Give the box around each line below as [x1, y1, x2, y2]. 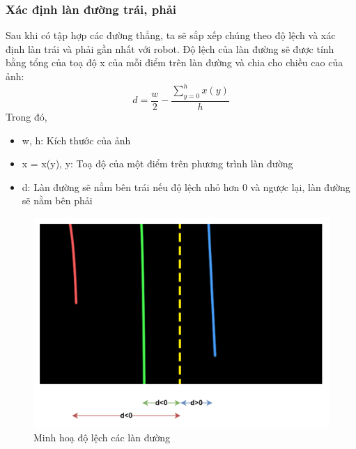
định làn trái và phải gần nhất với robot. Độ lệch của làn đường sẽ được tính [6, 41, 334, 56]
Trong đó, [6, 109, 47, 123]
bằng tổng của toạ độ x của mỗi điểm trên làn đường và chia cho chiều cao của [6, 55, 343, 70]
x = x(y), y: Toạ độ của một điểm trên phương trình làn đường [22, 156, 293, 171]
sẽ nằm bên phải [22, 193, 93, 208]
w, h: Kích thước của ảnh [22, 132, 131, 147]
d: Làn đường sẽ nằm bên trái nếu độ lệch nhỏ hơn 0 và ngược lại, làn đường [22, 179, 350, 194]
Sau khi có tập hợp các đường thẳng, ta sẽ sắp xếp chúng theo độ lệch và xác [6, 28, 336, 43]
